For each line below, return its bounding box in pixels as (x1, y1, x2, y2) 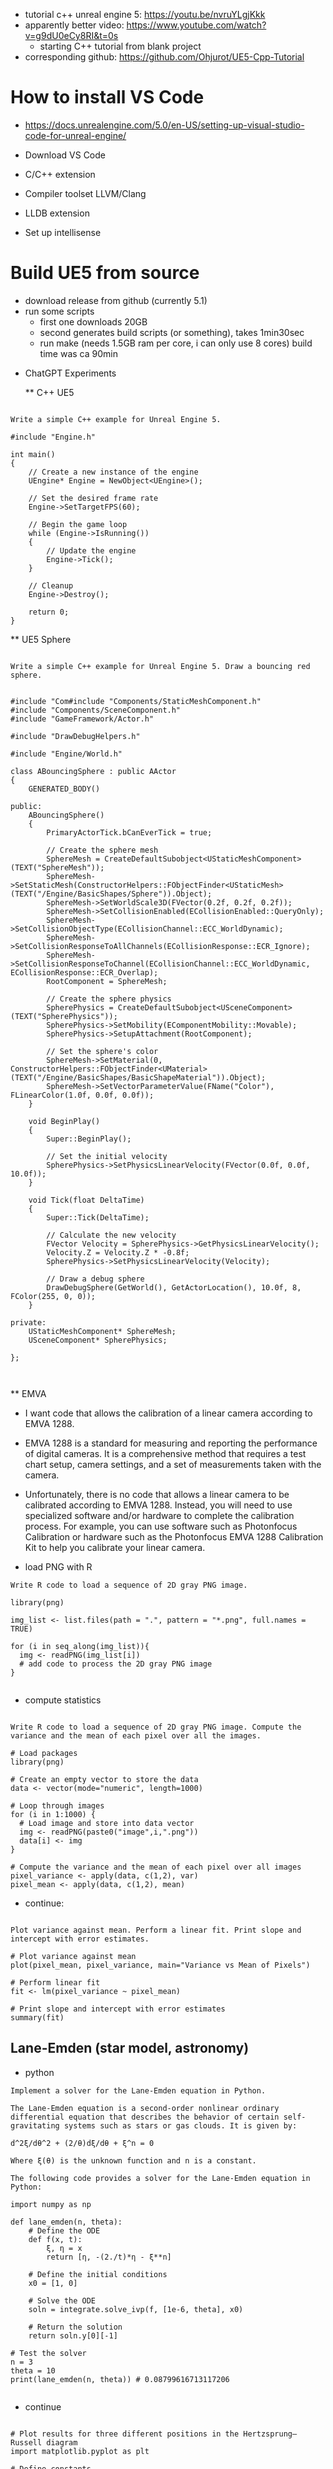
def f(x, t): (28, 2234, 83, 2244)
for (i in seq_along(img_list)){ (10, 1641, 150, 1651)
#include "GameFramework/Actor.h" (10, 714, 155, 724)
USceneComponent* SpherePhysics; (28, 1335, 168, 1345)
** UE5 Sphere (10, 633, 72, 645)
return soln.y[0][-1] (28, 2330, 118, 2341)
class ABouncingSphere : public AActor (10, 766, 177, 776)
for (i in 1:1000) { (10, 1809, 97, 1819)
